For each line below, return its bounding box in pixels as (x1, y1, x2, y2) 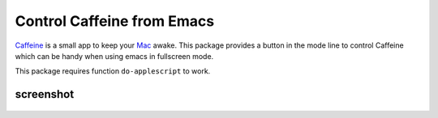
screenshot (15, 87, 75, 101)
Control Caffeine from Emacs (15, 12, 215, 30)
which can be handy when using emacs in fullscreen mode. (15, 51, 214, 61)
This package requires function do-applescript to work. (15, 66, 211, 76)
